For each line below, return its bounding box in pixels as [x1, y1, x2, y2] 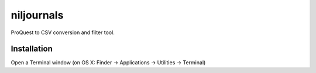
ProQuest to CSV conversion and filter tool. [11, 29, 115, 36]
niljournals [11, 9, 64, 21]
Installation [11, 44, 53, 54]
